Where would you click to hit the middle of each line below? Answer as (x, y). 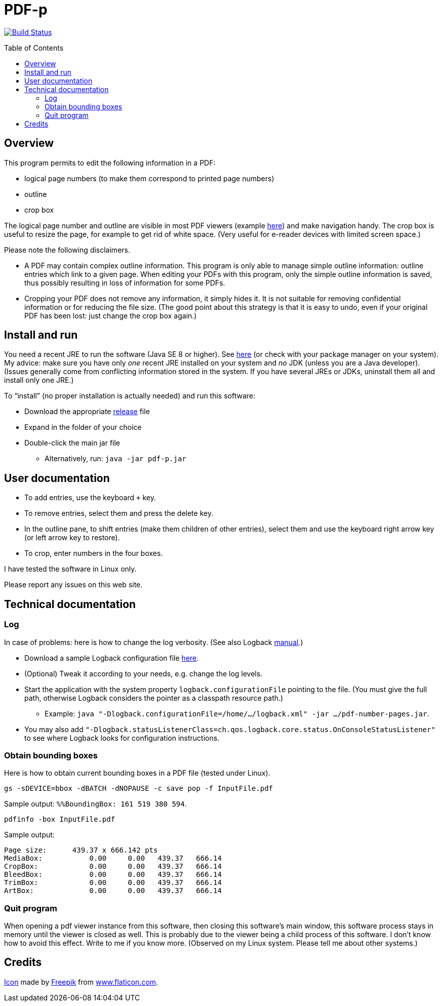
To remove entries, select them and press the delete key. (119, 513)
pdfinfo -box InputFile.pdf (60, 819)
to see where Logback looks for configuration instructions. (122, 738)
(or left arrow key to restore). (72, 538)
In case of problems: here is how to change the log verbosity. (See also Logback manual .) (154, 642)
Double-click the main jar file (72, 443)
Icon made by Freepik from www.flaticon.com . (81, 982)
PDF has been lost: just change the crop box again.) (111, 315)
